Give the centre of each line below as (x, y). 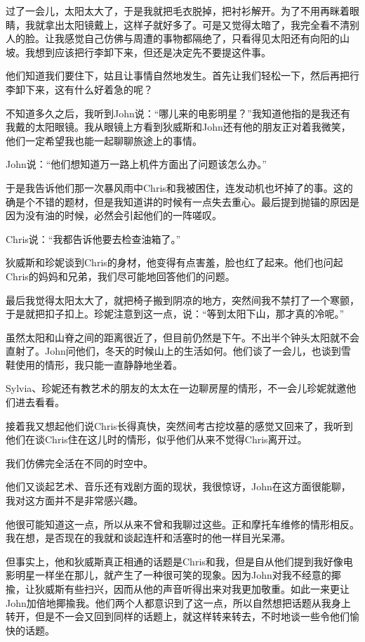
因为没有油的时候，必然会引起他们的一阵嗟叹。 (114, 215)
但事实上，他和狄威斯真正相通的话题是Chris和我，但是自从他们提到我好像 (174, 561)
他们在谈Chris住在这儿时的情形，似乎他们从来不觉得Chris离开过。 (157, 439)
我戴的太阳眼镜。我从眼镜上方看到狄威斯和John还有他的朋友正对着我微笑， (178, 127)
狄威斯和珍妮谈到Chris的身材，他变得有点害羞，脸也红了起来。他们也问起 (174, 262)
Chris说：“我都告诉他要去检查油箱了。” (93, 238)
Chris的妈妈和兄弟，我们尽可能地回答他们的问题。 (120, 276)
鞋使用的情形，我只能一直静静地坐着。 (94, 364)
